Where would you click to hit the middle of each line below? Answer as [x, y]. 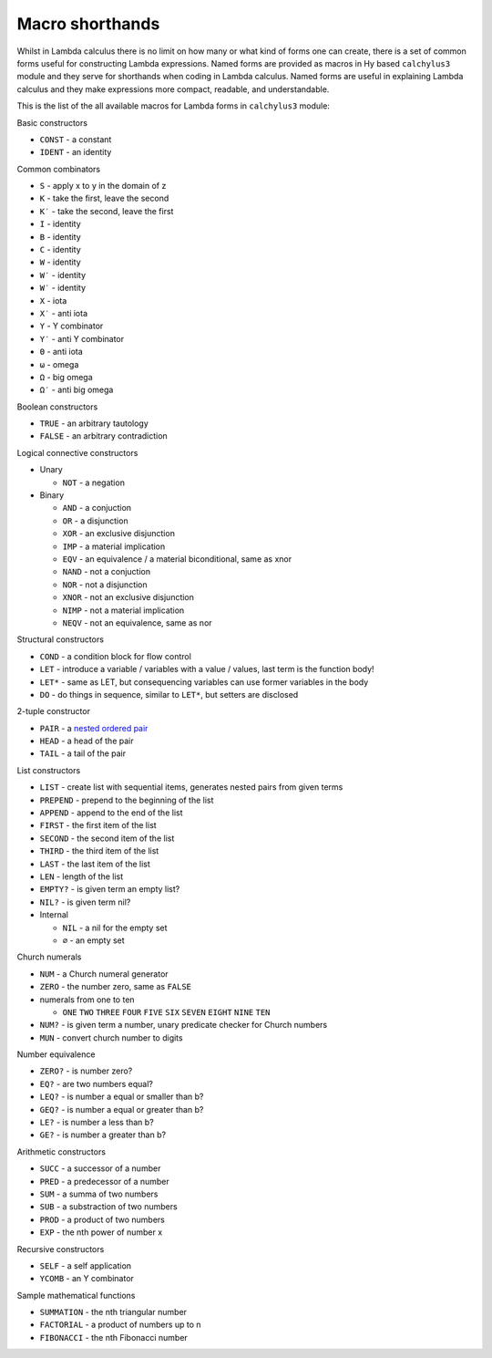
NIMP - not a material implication [123, 610]
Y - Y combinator [72, 326]
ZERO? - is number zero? [86, 1071]
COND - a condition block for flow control [115, 656]
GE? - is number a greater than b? [103, 1135]
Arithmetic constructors [61, 1151]
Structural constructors [61, 639]
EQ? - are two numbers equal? [97, 1083]
